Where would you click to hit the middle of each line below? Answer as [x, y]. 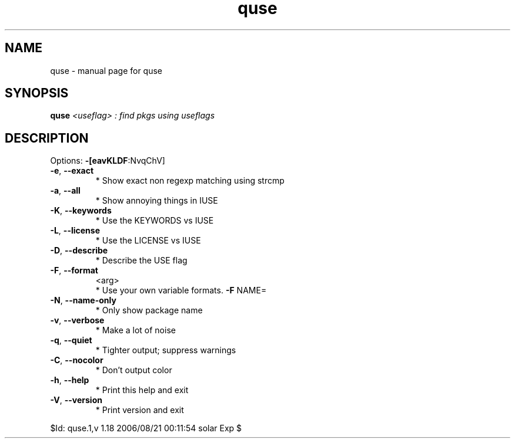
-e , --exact [72, 171]
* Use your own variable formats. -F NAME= [181, 290]
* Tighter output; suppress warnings [166, 350]
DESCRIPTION [47, 138]
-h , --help [70, 380]
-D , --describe [79, 251]
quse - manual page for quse [106, 70]
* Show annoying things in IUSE [157, 201]
